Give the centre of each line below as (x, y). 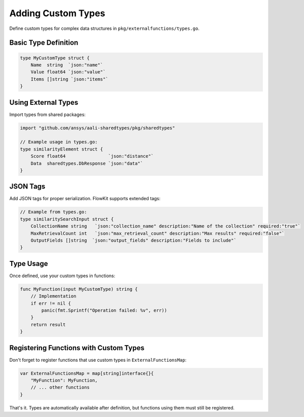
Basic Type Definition (44, 43)
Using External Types (44, 102)
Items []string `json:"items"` (69, 79)
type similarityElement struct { (62, 149)
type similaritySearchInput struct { (67, 219)
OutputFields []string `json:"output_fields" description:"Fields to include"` (134, 240)
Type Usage (29, 263)
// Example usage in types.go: (59, 142)
